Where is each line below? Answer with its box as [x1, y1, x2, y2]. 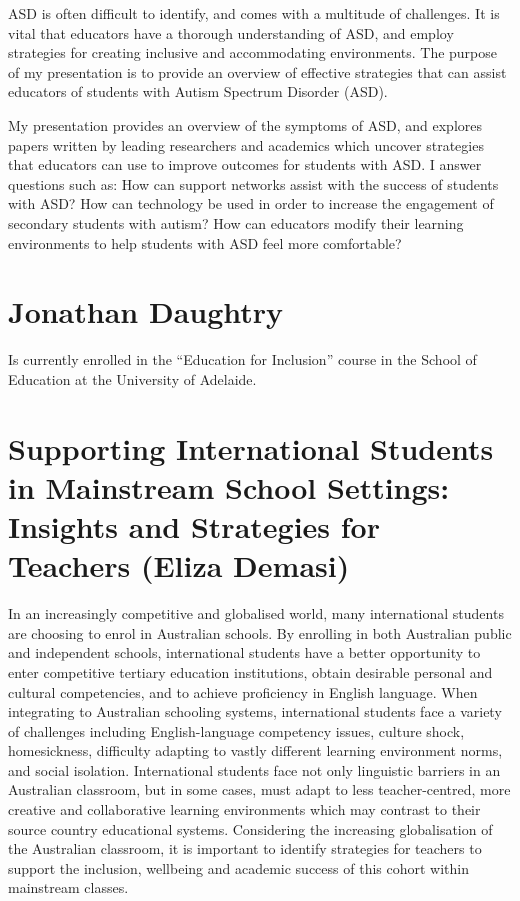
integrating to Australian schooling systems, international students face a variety [8, 701, 502, 722]
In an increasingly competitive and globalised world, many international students [8, 603, 504, 624]
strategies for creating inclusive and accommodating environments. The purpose [8, 42, 498, 63]
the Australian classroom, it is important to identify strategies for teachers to [8, 838, 482, 859]
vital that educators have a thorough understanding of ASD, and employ [8, 22, 454, 43]
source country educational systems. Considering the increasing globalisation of [8, 818, 493, 839]
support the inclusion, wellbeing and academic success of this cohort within [8, 857, 469, 878]
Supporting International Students [8, 427, 494, 468]
